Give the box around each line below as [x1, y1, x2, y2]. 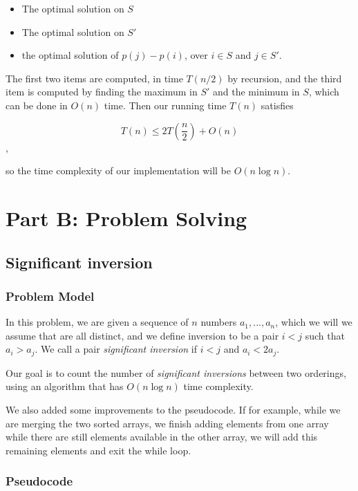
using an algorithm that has [6, 379, 124, 393]
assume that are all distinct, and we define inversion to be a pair [6, 328, 279, 342]
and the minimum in [213, 84, 300, 99]
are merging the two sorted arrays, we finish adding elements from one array [6, 416, 329, 430]
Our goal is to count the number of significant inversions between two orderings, [6, 365, 346, 380]
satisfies [261, 98, 294, 112]
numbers [200, 315, 237, 329]
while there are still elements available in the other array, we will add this [6, 429, 318, 444]
